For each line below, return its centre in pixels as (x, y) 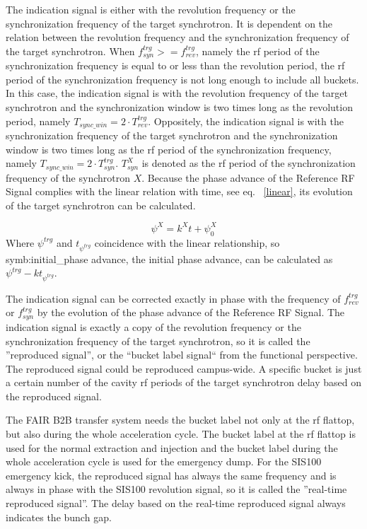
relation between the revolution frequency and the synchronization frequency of (177, 37)
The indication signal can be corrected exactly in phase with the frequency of (173, 298)
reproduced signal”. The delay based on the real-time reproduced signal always (176, 503)
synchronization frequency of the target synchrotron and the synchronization (172, 135)
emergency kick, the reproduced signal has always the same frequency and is (171, 475)
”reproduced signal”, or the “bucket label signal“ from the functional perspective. (182, 355)
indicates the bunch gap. (59, 517)
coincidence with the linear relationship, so (187, 242)
